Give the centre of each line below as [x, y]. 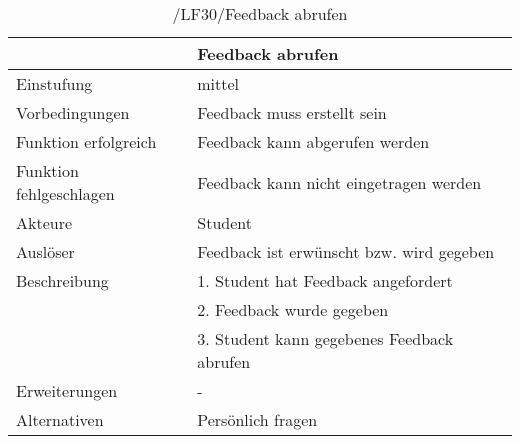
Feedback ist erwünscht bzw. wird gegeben [346, 251]
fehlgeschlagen [65, 193]
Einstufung [54, 83]
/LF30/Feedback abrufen [260, 13]
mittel [218, 83]
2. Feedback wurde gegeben [293, 309]
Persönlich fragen [257, 419]
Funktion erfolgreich [86, 141]
